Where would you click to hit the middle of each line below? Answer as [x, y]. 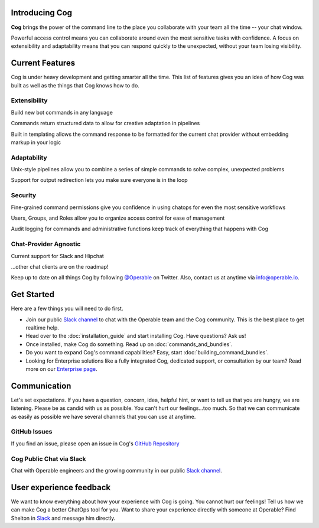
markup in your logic [36, 142]
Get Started [32, 294]
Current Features [43, 63]
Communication [41, 386]
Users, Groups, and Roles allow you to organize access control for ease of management [118, 218]
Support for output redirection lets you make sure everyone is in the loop [100, 180]
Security [24, 195]
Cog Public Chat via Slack [48, 459]
